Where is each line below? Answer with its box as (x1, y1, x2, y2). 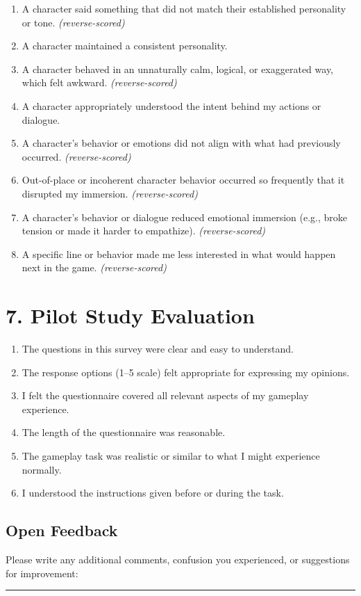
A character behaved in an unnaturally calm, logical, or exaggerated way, (22, 61, 334, 76)
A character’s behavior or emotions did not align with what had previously (22, 136, 341, 150)
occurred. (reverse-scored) (22, 149, 131, 163)
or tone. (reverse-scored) (22, 15, 125, 29)
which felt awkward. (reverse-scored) (22, 75, 177, 90)
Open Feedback (6, 520, 118, 541)
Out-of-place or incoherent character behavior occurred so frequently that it (22, 172, 345, 187)
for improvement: (6, 565, 78, 580)
